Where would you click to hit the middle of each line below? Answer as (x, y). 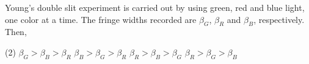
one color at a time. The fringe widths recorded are (101, 19)
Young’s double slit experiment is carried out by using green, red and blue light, (155, 7)
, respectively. (279, 19)
